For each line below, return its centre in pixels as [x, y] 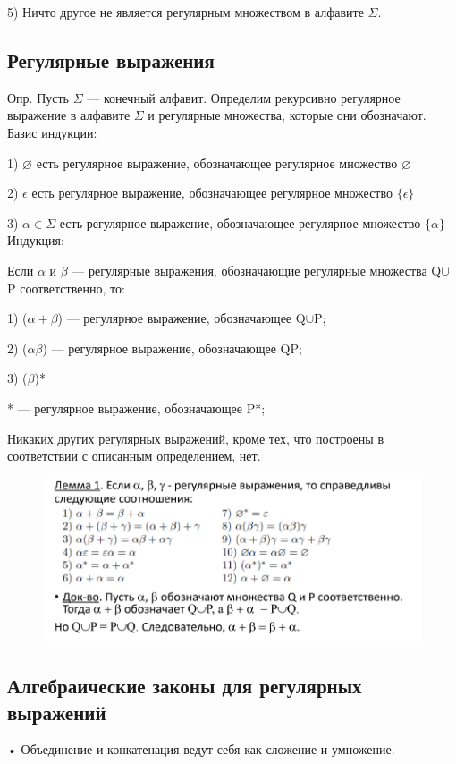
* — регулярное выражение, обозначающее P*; [136, 407]
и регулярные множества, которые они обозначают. [287, 115]
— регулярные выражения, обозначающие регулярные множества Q [257, 270]
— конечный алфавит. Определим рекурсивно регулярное [244, 97]
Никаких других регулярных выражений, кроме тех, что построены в [195, 438]
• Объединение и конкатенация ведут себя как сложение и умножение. [201, 749]
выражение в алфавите [69, 115]
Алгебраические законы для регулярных [185, 686]
